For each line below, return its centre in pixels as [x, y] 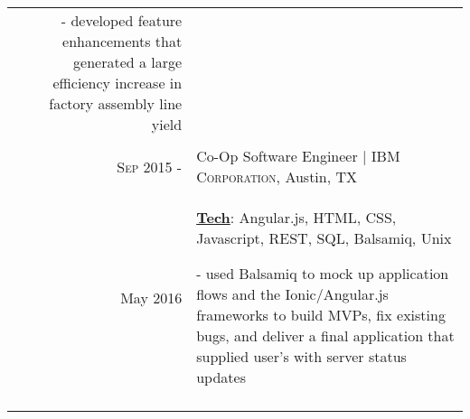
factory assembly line [116, 103]
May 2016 [151, 297]
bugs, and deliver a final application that [325, 335]
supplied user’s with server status [301, 356]
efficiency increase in [117, 83]
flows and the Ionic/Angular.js [292, 294]
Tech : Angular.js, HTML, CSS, [296, 217]
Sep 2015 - [150, 166]
